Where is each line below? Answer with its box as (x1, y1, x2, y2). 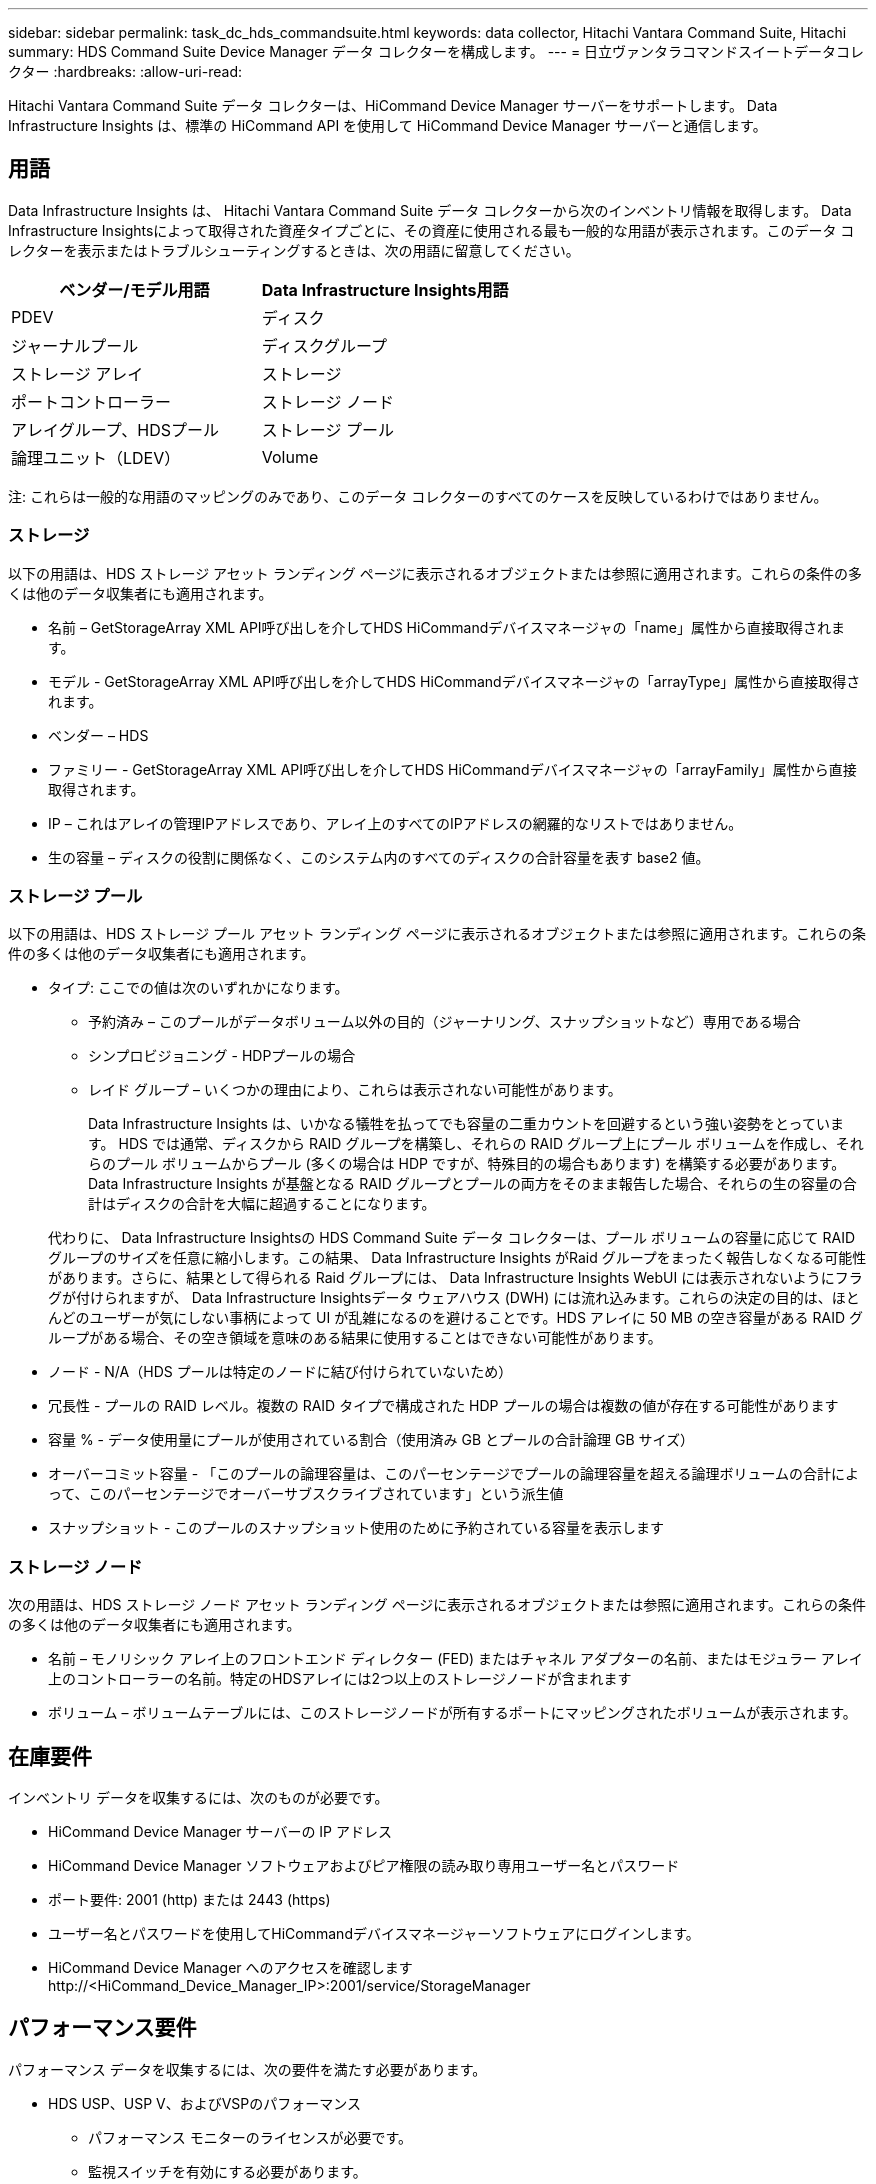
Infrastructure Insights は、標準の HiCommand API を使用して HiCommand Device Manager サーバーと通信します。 (8, 117, 767, 134)
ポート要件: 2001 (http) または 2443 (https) (48, 1890, 331, 1908)
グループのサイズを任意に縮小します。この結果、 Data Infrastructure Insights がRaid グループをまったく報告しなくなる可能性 (48, 1249, 867, 1267)
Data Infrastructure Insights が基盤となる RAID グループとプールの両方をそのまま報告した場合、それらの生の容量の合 (88, 1175, 857, 1193)
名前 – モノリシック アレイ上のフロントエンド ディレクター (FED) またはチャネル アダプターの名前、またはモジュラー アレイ (48, 1650, 863, 1668)
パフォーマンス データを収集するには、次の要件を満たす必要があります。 (8, 2060, 487, 2078)
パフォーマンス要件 (8, 2015, 197, 2041)
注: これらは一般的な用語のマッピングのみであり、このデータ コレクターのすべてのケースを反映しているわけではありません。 (8, 487, 828, 505)
